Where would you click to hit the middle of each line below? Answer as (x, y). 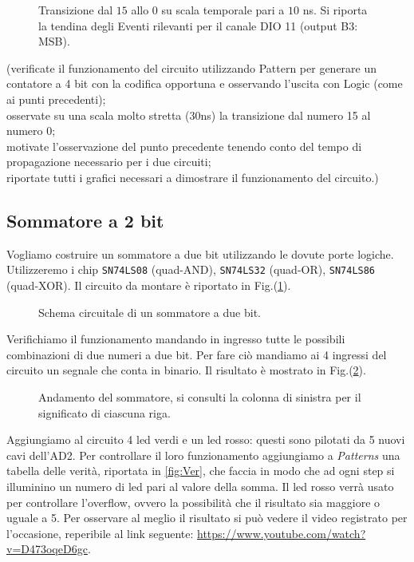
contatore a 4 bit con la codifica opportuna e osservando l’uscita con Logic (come (205, 83)
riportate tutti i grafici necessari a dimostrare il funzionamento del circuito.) (193, 177)
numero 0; (31, 131)
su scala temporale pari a (223, 10)
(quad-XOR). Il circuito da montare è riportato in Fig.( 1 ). (149, 285)
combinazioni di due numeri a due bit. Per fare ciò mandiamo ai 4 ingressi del (197, 354)
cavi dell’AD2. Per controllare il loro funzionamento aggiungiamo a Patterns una (203, 455)
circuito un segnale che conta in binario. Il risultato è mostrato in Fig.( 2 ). (186, 370)
